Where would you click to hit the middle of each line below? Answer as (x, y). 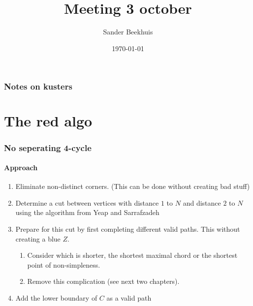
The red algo (48, 121)
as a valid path (129, 298)
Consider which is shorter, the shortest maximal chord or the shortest (132, 255)
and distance (202, 202)
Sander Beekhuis (128, 32)
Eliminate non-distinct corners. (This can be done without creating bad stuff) (133, 186)
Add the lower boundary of (56, 298)
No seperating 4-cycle (48, 147)
